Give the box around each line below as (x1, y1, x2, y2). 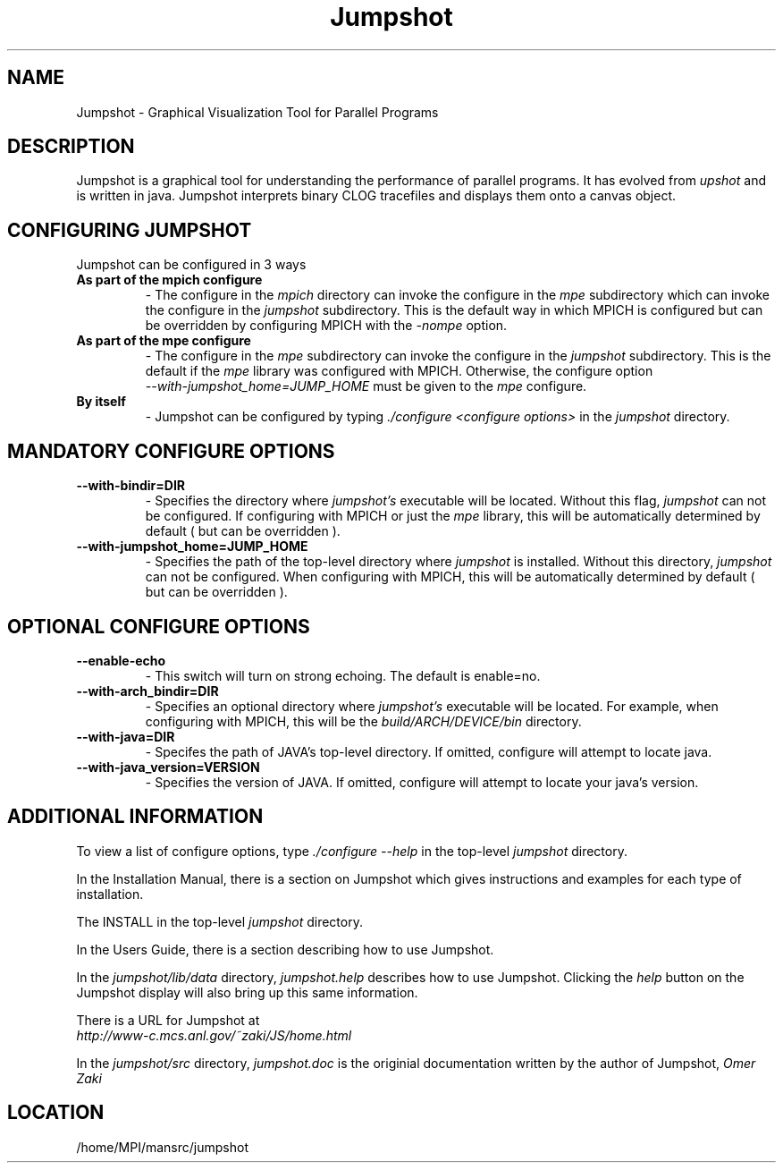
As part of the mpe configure (76, 333, 251, 349)
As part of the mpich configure (76, 272, 263, 288)
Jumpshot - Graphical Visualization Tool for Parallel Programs (76, 104, 439, 120)
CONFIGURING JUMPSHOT (7, 218, 252, 242)
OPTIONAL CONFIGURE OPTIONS (7, 615, 310, 638)
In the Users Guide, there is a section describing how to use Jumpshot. (76, 941, 494, 957)
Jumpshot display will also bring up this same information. (76, 984, 418, 1000)
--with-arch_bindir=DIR (76, 682, 219, 699)
